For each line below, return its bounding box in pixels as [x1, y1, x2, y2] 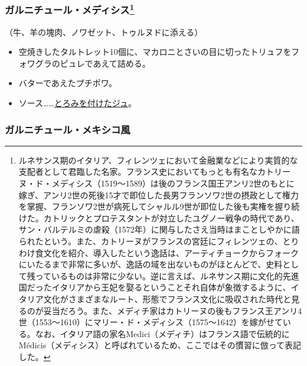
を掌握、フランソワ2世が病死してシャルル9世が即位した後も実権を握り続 [18, 200, 300, 213]
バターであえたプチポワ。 [18, 77, 117, 89]
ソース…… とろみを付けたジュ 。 [18, 97, 136, 109]
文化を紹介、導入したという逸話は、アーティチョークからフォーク [43, 246, 299, 259]
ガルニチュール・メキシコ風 [5, 122, 130, 136]
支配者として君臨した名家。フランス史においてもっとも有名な [18, 165, 257, 178]
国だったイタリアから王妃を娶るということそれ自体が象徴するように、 [18, 281, 291, 293]
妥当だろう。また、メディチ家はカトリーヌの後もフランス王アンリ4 [43, 304, 302, 316]
